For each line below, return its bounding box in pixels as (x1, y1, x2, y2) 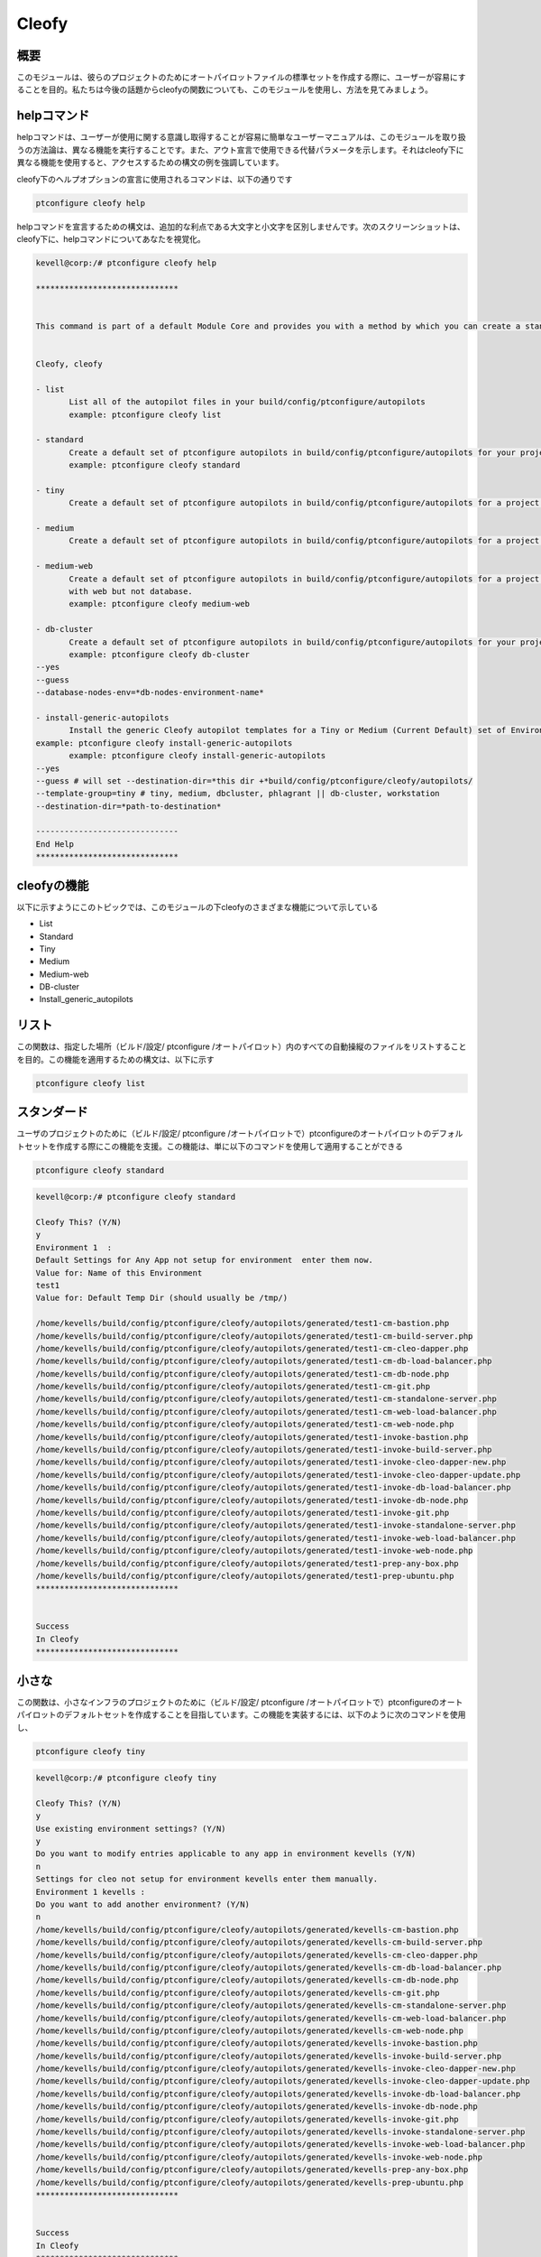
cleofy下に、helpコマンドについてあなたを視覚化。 (16, 233, 206, 244)
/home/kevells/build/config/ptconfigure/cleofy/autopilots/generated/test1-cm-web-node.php (35, 1419, 454, 1430)
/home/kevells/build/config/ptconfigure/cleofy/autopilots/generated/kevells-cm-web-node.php (35, 2025, 464, 2036)
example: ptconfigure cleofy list (69, 409, 222, 420)
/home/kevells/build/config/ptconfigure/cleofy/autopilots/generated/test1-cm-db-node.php (35, 1369, 450, 1379)
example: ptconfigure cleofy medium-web (69, 599, 250, 609)
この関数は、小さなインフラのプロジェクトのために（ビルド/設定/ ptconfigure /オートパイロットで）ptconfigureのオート (16, 1696, 463, 1707)
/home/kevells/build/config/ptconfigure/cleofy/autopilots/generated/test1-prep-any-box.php (35, 1558, 459, 1568)
